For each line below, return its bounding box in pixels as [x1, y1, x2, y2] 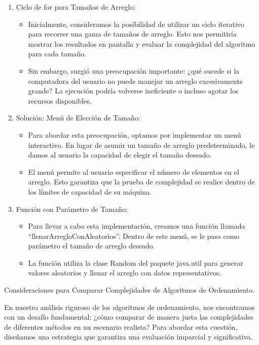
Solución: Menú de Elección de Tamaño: [16, 112, 140, 123]
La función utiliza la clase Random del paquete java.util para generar [28, 257, 243, 268]
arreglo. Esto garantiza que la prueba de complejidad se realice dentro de [28, 176, 255, 187]
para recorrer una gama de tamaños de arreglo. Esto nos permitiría [28, 28, 237, 39]
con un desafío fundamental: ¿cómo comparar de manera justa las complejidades [4, 311, 253, 322]
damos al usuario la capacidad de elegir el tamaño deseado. [28, 149, 212, 160]
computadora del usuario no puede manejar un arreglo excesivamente [28, 75, 243, 86]
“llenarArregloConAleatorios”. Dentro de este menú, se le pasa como [28, 230, 240, 241]
